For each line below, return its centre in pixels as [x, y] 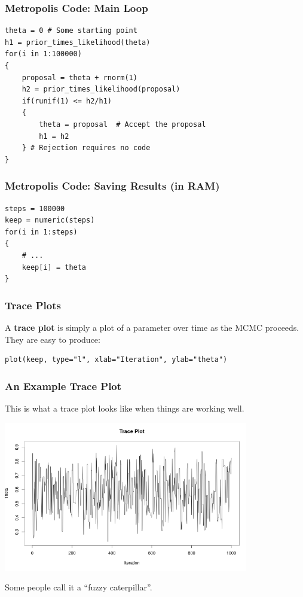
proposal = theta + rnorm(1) [79, 77]
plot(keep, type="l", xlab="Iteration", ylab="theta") [116, 360]
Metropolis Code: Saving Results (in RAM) [112, 186]
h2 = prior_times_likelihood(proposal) [101, 89]
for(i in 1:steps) [41, 232]
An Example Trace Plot [63, 386]
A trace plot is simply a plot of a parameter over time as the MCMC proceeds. [152, 327]
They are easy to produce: [53, 339]
